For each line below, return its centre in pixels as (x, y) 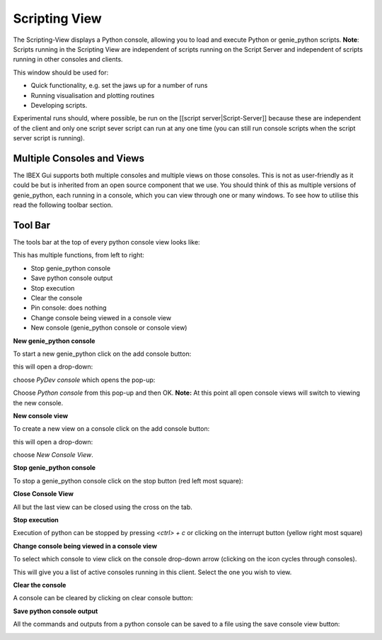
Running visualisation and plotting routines (93, 95)
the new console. (38, 403)
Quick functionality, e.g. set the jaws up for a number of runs (119, 86)
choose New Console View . (53, 455)
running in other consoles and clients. (68, 60)
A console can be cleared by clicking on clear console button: (103, 598)
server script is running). (49, 138)
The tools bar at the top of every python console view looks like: (107, 242)
